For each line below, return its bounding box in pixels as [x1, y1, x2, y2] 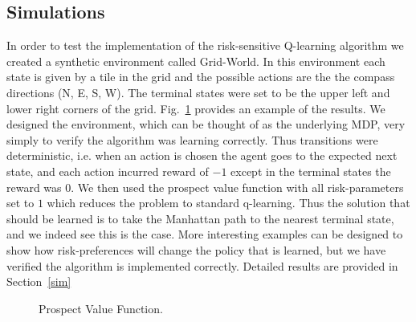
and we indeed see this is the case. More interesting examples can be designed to [6, 226, 403, 243]
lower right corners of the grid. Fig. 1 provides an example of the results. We [6, 100, 385, 116]
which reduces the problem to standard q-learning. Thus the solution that [47, 194, 410, 211]
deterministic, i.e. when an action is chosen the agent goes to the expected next [6, 147, 398, 164]
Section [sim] [6, 273, 71, 290]
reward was [6, 178, 62, 195]
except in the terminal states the [230, 162, 391, 179]
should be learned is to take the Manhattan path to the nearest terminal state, [6, 210, 394, 226]
